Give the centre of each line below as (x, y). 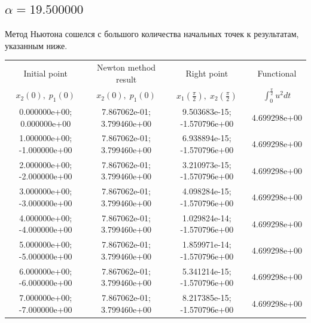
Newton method (126, 67)
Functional (277, 73)
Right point (207, 73)
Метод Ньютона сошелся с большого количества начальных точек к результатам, (152, 34)
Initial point (45, 73)
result (126, 79)
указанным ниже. (36, 45)
